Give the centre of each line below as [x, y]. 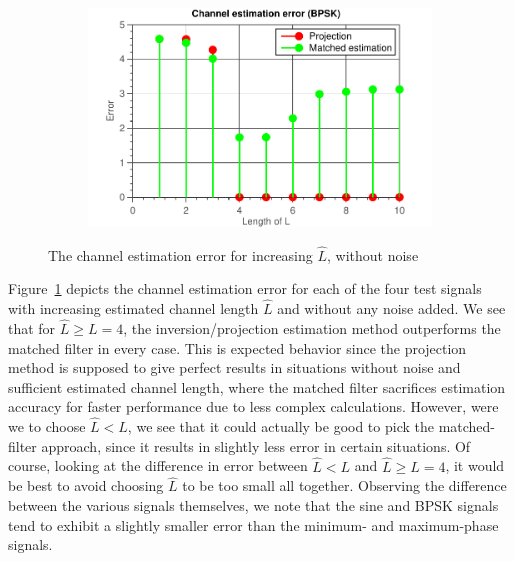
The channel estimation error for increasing [180, 254]
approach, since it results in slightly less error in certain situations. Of [256, 445]
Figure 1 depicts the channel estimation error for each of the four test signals [245, 288]
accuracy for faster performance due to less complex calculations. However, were [253, 406]
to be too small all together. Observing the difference [344, 485]
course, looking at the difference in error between [158, 465]
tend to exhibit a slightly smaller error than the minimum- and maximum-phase [253, 524]
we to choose [47, 426]
